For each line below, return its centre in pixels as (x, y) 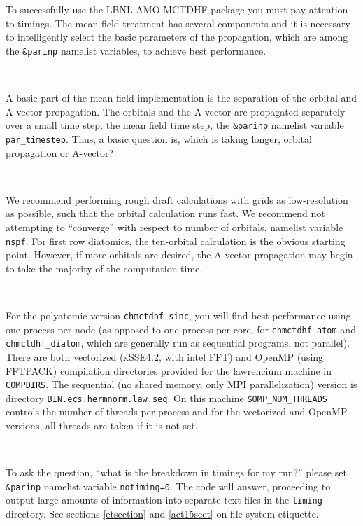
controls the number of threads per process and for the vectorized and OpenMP (177, 411)
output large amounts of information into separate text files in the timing (164, 500)
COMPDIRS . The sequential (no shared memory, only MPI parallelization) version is (181, 384)
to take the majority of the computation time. (104, 268)
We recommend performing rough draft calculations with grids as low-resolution (177, 199)
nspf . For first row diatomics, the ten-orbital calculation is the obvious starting (176, 241)
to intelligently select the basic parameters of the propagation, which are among (177, 37)
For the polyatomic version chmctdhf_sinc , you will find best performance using (178, 315)
